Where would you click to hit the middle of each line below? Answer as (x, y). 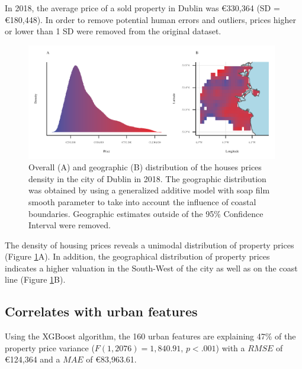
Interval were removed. (70, 225)
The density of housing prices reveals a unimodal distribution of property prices (150, 245)
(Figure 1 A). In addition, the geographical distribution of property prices (137, 256)
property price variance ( (50, 347)
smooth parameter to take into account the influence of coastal (142, 201)
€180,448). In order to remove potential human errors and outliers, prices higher (150, 19)
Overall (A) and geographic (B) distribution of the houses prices (145, 167)
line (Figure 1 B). (35, 279)
